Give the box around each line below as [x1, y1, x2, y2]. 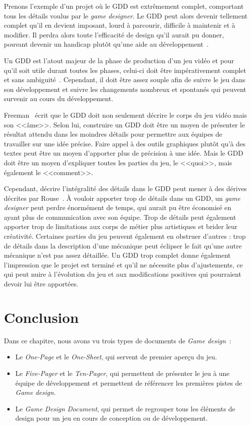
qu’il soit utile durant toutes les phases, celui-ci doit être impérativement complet [4, 65, 247, 75]
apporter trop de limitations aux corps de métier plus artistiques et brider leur [4, 221, 238, 231]
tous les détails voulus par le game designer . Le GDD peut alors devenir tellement [4, 10, 248, 20]
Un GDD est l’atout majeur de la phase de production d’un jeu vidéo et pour [4, 55, 234, 65]
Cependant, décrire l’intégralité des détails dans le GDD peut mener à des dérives [4, 183, 247, 194]
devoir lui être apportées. [4, 279, 79, 289]
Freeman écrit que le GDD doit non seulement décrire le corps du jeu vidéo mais [4, 109, 247, 120]
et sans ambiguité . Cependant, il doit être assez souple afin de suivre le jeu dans [4, 74, 246, 85]
